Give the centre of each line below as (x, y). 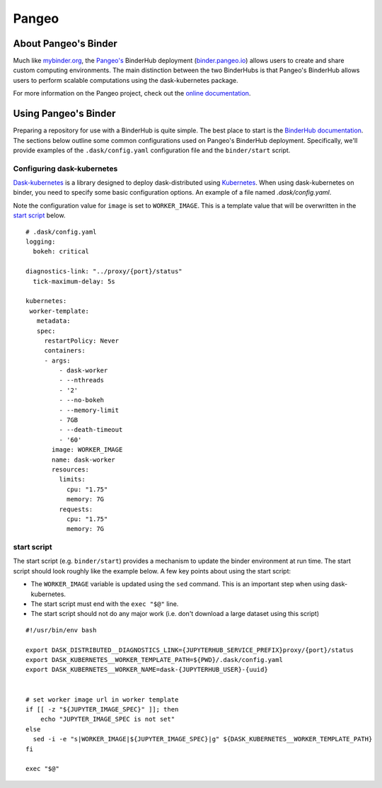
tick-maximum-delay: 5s (74, 281)
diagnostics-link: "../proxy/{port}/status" (104, 272)
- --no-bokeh (82, 400)
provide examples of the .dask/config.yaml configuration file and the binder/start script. (152, 150)
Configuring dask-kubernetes (65, 169)
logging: (41, 242)
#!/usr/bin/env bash (61, 630)
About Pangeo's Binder (65, 44)
